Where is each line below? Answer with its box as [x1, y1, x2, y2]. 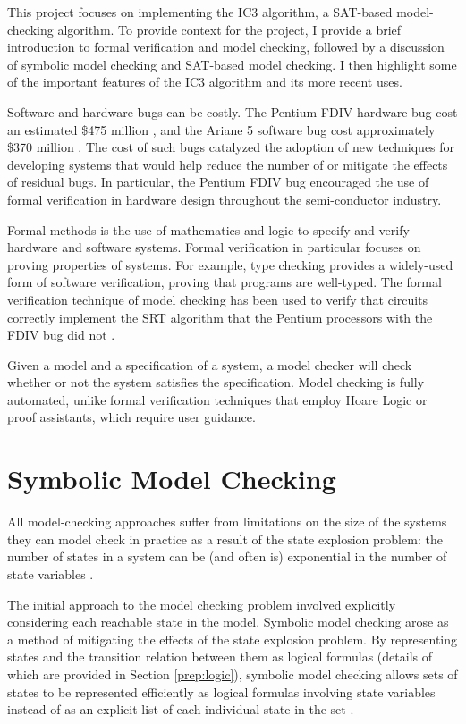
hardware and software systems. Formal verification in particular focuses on [7, 238, 421, 257]
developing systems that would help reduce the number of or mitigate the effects [7, 155, 448, 173]
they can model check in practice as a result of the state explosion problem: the [7, 529, 443, 548]
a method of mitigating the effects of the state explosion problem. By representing [7, 629, 458, 648]
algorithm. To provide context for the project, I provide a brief [57, 20, 402, 38]
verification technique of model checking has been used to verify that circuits [7, 290, 428, 308]
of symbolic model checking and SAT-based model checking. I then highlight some [7, 55, 457, 73]
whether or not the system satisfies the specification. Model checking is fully [7, 373, 425, 391]
